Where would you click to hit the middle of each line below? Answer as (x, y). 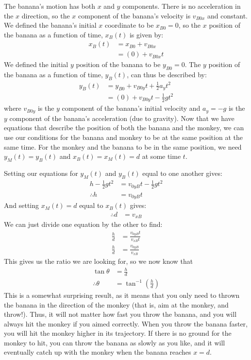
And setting (22, 205)
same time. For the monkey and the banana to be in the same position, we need (123, 146)
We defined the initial (36, 64)
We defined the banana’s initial (50, 25)
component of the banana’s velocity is (134, 15)
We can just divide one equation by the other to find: (83, 224)
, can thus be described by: (167, 75)
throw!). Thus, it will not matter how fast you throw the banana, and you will (120, 314)
